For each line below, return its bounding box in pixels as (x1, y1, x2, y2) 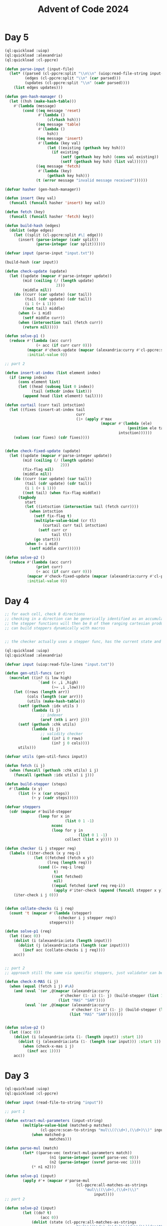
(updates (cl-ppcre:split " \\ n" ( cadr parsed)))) (24, 80, 130, 85)
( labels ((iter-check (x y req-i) (9, 851, 81, 856)
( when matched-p (31, 1132, 65, 1137)
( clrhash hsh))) (47, 117, 81, 122)
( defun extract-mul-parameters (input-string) (4, 1118, 103, 1123)
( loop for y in (51, 827, 83, 833)
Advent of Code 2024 (37, 3, 129, 15)
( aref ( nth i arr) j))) (40, 717, 90, 722)
